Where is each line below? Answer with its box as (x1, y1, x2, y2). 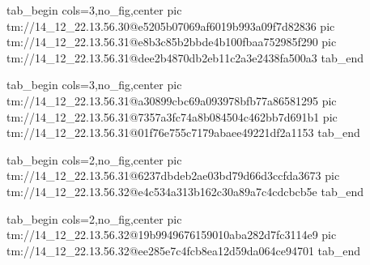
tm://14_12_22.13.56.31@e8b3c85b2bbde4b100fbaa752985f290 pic (6, 33, 337, 50)
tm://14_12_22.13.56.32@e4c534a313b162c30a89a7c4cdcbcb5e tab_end (6, 182, 364, 199)
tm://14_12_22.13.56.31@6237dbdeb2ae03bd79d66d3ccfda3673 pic (6, 167, 340, 184)
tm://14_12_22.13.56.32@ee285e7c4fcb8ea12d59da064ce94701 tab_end (6, 241, 361, 259)
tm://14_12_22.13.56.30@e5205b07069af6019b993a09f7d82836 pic (6, 17, 335, 34)
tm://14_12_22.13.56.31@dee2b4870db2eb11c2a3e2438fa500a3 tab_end (6, 49, 364, 66)
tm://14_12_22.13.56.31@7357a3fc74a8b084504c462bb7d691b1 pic (6, 108, 338, 125)
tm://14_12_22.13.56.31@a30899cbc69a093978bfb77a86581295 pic (6, 92, 337, 109)
